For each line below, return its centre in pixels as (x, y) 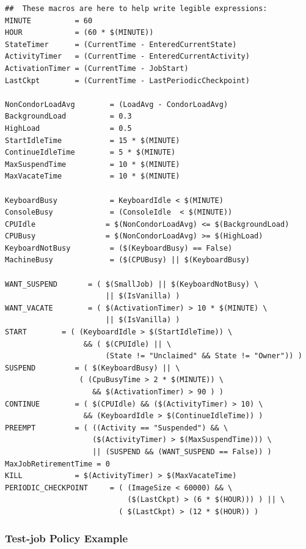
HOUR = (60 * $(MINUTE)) (79, 33)
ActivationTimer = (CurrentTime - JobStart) (97, 68)
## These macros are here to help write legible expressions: (136, 9)
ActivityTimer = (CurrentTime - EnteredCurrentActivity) (127, 57)
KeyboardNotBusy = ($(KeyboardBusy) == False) (119, 248)
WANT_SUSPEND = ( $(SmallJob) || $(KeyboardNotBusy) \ (132, 284)
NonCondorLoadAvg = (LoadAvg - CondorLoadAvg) (117, 104)
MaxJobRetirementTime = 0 (57, 464)
